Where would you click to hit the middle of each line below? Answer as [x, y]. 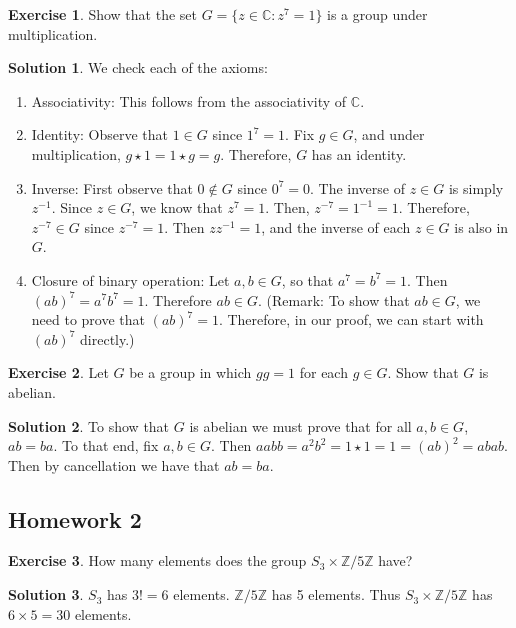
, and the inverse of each [336, 226]
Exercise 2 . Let [58, 372]
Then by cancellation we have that [114, 464]
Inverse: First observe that [112, 187]
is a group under [377, 14]
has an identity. [359, 153]
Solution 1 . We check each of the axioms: [138, 67]
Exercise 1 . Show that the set [102, 14]
